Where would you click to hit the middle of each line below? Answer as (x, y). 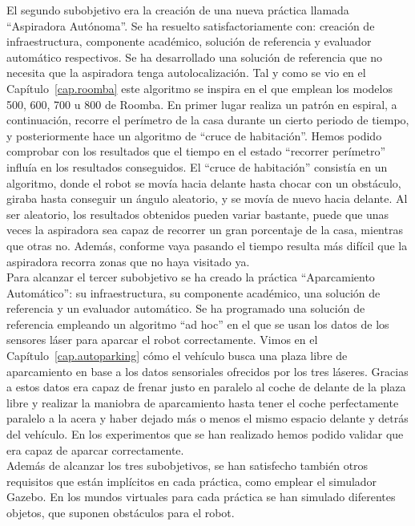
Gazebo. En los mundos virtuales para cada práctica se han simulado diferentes (201, 497)
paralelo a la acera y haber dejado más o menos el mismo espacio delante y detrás (207, 418)
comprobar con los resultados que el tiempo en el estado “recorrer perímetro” (196, 151)
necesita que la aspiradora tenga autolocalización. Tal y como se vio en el (186, 73)
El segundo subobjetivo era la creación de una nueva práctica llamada (178, 10)
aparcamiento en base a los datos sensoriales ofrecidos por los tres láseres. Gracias (207, 371)
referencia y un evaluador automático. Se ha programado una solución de (186, 308)
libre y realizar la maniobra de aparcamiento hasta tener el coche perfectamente (203, 402)
